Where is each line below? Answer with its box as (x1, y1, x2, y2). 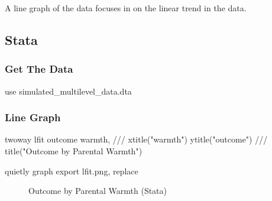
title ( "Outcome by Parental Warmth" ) (5, 145, 143, 157)
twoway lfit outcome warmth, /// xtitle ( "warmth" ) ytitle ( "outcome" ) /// (5, 133, 268, 145)
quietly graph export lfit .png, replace (5, 164, 138, 177)
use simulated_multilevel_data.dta (5, 85, 132, 97)
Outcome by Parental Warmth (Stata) (28, 184, 167, 197)
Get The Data (5, 61, 73, 76)
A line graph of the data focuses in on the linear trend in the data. (5, 2, 247, 14)
